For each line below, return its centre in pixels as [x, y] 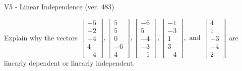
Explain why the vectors [41, 37]
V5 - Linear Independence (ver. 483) [59, 6]
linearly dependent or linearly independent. [69, 62]
